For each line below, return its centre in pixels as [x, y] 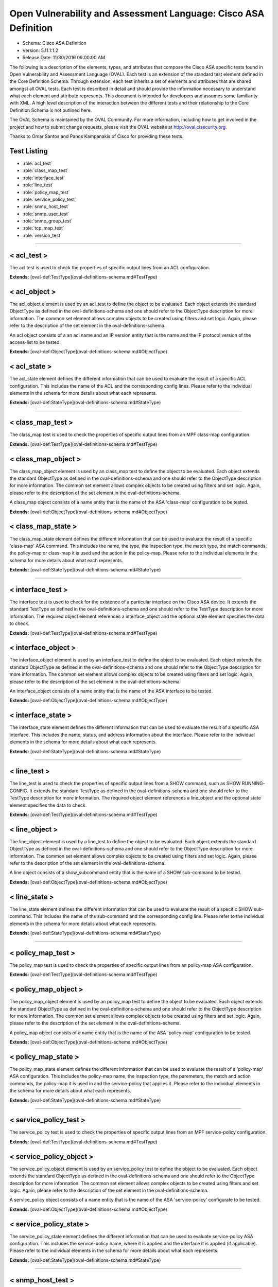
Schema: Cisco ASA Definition [55, 43]
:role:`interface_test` [44, 178]
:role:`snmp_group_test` [47, 221]
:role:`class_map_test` [46, 170]
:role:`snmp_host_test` [46, 206]
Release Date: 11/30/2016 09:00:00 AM [64, 58]
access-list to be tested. [35, 342]
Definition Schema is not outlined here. [51, 110]
